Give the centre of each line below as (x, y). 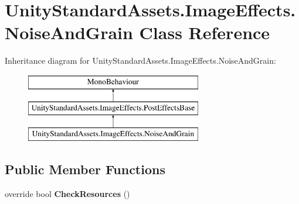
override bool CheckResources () (67, 194)
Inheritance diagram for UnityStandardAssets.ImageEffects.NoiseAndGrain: (140, 60)
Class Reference (205, 32)
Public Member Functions (85, 169)
